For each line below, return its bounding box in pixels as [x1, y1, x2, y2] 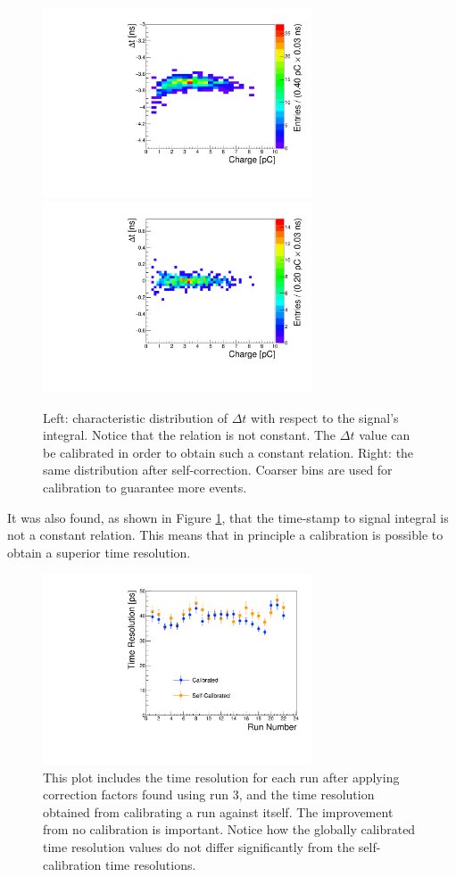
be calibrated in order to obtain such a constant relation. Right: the [43, 443, 414, 461]
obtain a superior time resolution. [7, 542, 191, 561]
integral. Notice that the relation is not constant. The [43, 426, 336, 444]
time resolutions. [105, 855, 196, 873]
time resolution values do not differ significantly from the [43, 837, 355, 856]
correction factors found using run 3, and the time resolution [43, 785, 375, 804]
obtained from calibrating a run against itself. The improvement [43, 802, 394, 821]
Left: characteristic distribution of [43, 408, 228, 426]
